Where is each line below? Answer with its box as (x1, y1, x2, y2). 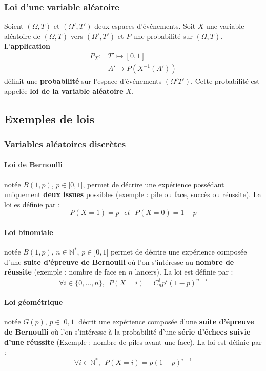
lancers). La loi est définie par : (135, 266, 233, 277)
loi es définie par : (4, 199, 60, 209)
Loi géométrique (4, 297, 63, 307)
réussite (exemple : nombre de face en (4, 266, 126, 277)
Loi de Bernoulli (4, 159, 63, 170)
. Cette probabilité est (191, 75, 260, 86)
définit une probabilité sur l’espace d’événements (4, 75, 162, 86)
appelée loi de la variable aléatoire (4, 85, 124, 96)
